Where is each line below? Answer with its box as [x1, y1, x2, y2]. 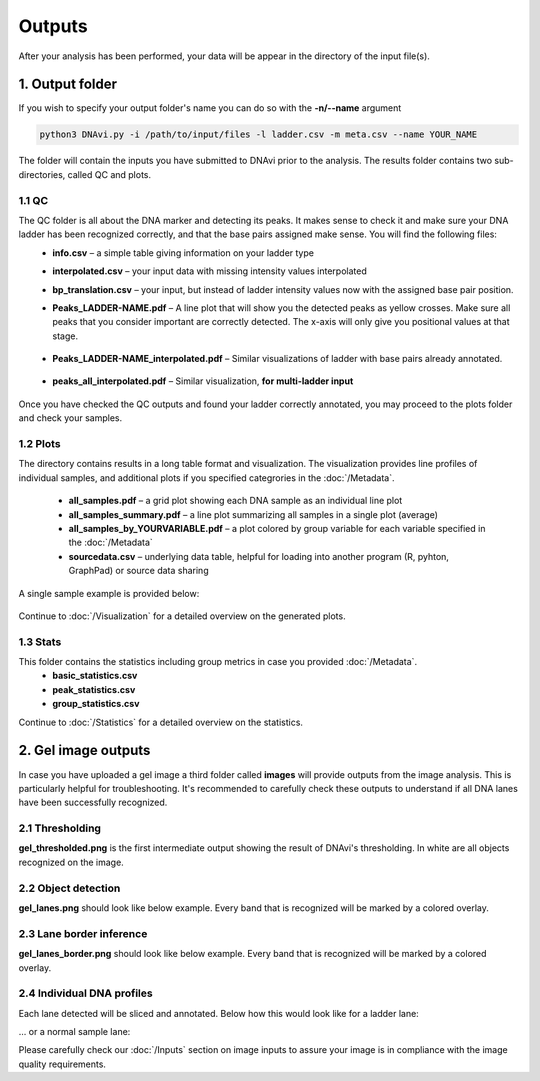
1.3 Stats [18, 635, 62, 649]
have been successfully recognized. [18, 796, 168, 809]
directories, [18, 168, 66, 180]
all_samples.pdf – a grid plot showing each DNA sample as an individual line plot [68, 495, 403, 507]
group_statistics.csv [52, 698, 140, 710]
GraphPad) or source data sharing [68, 565, 209, 577]
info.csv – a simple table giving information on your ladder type [52, 246, 315, 259]
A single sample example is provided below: [18, 587, 200, 599]
